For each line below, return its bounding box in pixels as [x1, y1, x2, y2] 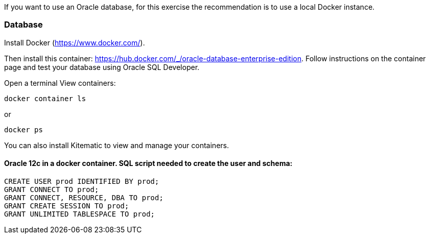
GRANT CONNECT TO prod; [4, 185, 99, 194]
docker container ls [4, 94, 86, 103]
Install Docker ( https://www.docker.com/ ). [4, 38, 145, 47]
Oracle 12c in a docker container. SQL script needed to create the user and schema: [4, 159, 293, 168]
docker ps [4, 125, 43, 134]
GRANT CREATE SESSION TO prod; [4, 201, 129, 210]
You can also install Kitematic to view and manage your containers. [4, 140, 229, 150]
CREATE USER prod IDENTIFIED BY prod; [4, 177, 159, 185]
